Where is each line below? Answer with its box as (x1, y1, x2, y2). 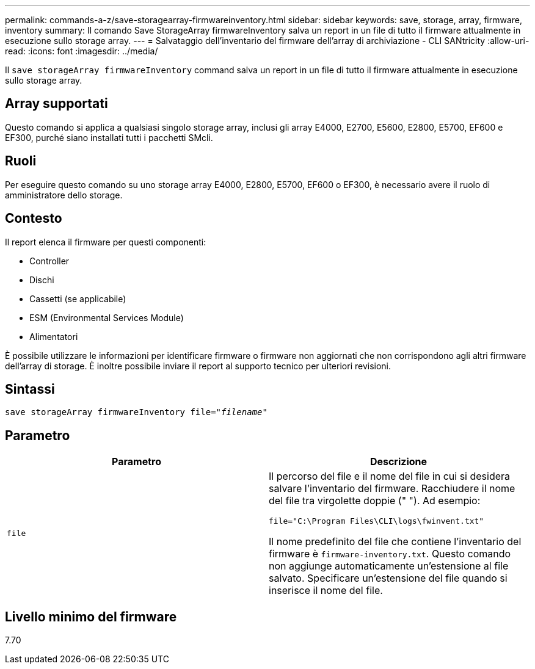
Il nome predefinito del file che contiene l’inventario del (269, 535, 522, 548)
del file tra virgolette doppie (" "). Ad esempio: (269, 494, 481, 507)
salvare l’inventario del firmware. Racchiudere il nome (269, 482, 515, 495)
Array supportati (5, 96, 108, 112)
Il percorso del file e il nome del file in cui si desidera (269, 470, 511, 483)
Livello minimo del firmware (5, 609, 177, 624)
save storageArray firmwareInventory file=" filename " (5, 407, 267, 418)
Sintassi (5, 381, 55, 397)
